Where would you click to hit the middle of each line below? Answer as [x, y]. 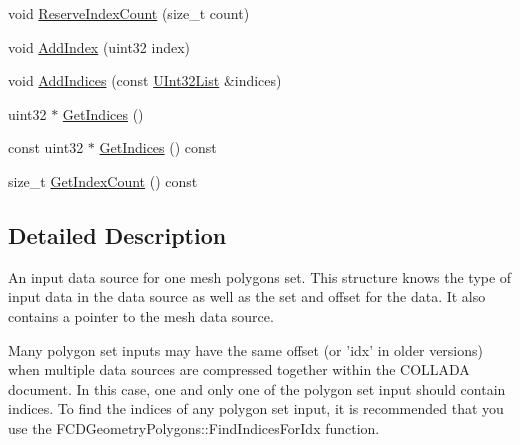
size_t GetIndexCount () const [103, 180]
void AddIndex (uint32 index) [99, 46]
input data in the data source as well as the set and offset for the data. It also [247, 296]
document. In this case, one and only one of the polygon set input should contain [257, 388]
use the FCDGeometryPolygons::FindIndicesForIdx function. [194, 427]
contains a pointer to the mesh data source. [141, 315]
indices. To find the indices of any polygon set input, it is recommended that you [256, 408]
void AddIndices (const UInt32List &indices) [145, 80]
